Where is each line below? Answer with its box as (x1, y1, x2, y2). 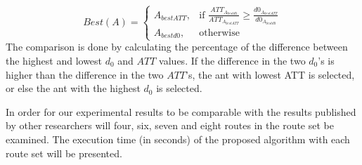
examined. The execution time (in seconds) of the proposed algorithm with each (6, 131, 350, 146)
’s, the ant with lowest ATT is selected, (186, 67, 355, 81)
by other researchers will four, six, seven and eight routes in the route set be (6, 118, 334, 133)
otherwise (199, 27, 240, 38)
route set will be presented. (6, 145, 122, 160)
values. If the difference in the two (159, 53, 306, 67)
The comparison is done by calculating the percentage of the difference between (6, 39, 348, 54)
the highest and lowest (6, 53, 103, 67)
